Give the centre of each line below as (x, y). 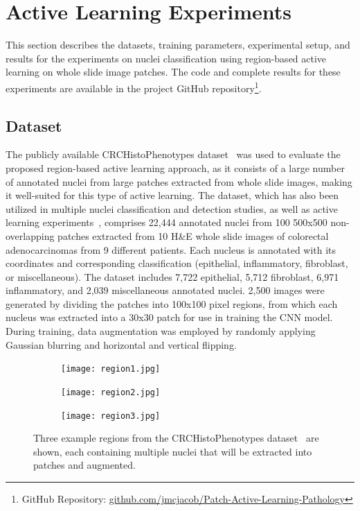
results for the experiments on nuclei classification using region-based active (166, 58)
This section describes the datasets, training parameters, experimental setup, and (178, 45)
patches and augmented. (84, 465)
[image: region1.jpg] (111, 369)
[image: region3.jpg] (111, 416)
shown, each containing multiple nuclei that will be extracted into (173, 451)
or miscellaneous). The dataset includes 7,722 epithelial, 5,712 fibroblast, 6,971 (172, 276)
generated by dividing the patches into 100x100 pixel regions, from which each (172, 303)
